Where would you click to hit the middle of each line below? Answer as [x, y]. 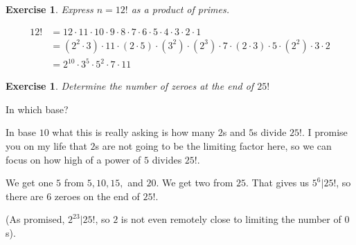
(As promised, [35, 219]
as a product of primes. [180, 9]
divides [167, 159]
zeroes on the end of [97, 196]
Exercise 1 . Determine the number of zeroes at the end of [130, 86]
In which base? [37, 109]
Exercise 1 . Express [50, 9]
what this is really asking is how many [134, 132]
